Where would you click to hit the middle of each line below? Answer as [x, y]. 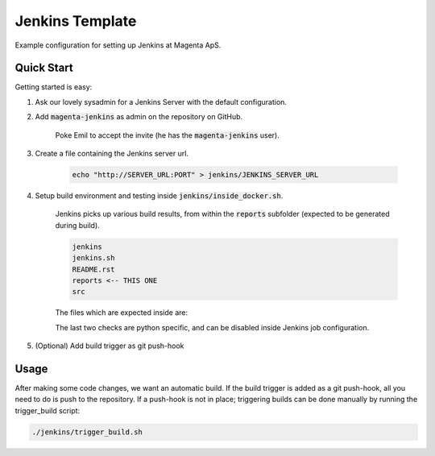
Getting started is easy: [54, 87]
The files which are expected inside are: [122, 313]
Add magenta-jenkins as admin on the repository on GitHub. [139, 117]
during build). [77, 225]
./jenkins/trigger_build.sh [87, 432]
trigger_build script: [48, 410]
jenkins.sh [93, 258]
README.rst [93, 269]
